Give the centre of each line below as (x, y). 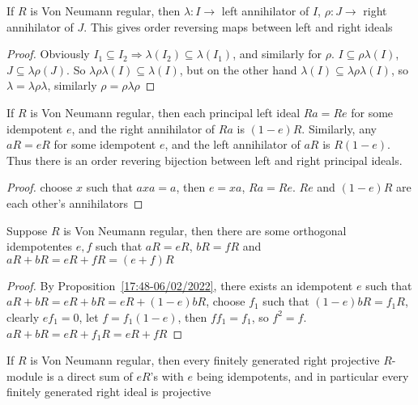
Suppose (27, 230)
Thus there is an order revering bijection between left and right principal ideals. (205, 160)
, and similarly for (277, 54)
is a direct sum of (90, 375)
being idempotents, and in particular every (303, 375)
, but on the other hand (238, 69)
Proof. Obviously (48, 54)
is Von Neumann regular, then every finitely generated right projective (205, 360)
